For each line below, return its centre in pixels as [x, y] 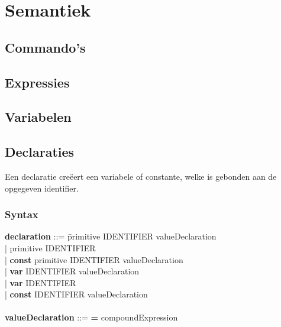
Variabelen [38, 117]
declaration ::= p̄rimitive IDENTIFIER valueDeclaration [111, 236]
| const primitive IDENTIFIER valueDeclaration [94, 259]
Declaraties [40, 152]
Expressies [37, 82]
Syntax [22, 214]
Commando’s [45, 47]
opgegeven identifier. [42, 188]
